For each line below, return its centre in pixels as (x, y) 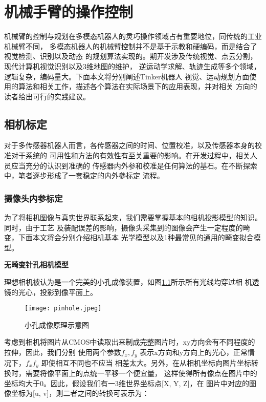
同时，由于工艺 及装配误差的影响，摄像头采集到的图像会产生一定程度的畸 (127, 227)
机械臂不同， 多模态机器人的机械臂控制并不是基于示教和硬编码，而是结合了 (131, 46)
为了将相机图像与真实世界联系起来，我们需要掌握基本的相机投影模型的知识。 (133, 217)
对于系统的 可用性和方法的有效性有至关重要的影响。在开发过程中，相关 (130, 155)
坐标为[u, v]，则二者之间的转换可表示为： (80, 393)
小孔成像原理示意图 (57, 324)
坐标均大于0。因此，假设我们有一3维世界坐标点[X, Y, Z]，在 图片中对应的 (127, 383)
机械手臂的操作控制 (69, 12)
